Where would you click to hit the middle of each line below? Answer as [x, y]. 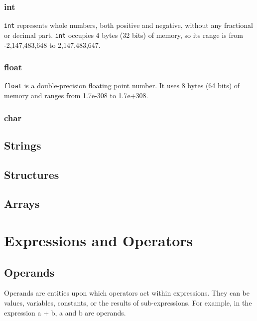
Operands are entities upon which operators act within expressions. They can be [127, 293]
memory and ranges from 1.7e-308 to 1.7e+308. [76, 95]
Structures [32, 174]
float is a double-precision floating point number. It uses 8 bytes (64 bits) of [122, 85]
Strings [23, 145]
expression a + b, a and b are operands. [65, 312]
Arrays [22, 204]
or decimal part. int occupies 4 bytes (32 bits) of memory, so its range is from [124, 35]
